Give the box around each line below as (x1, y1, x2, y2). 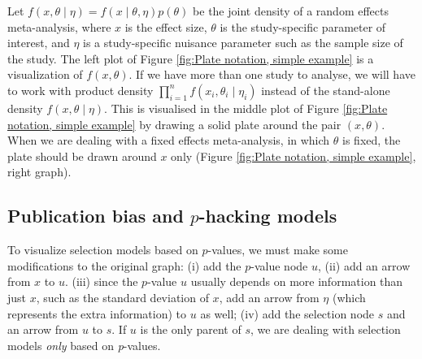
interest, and (7, 34, 70, 51)
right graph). (7, 163, 72, 180)
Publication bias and (7, 203, 184, 228)
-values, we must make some (207, 241, 348, 258)
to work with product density (7, 81, 154, 98)
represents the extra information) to (7, 305, 187, 322)
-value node (250, 257, 308, 274)
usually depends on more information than (190, 273, 403, 290)
